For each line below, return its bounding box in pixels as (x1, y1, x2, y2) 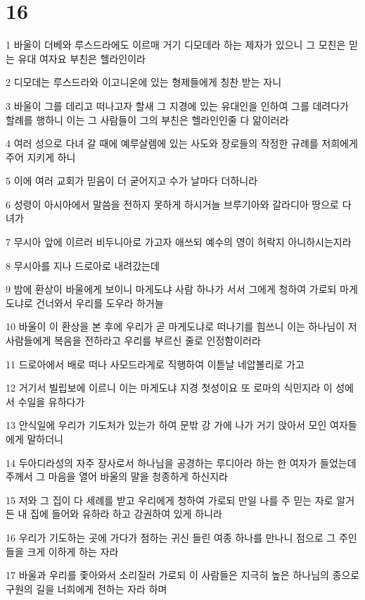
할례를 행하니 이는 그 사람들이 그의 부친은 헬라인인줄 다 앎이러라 (6, 112, 289, 127)
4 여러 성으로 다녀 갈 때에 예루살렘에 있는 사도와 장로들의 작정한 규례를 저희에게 (6, 136, 358, 151)
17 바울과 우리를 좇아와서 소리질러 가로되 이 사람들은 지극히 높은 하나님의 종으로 (6, 568, 360, 582)
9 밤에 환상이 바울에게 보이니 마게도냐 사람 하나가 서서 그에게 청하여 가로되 (6, 282, 337, 296)
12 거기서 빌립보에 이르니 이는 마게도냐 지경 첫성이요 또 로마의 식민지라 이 (6, 380, 333, 395)
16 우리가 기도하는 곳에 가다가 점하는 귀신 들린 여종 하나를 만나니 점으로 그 (6, 530, 336, 544)
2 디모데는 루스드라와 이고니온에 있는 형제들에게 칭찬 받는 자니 (6, 75, 282, 89)
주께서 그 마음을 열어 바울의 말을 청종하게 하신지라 (6, 469, 228, 484)
